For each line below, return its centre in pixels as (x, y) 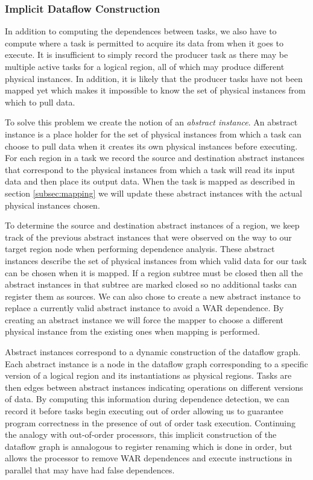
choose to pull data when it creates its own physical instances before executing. (151, 146)
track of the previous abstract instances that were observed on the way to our (148, 237)
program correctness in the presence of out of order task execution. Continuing (150, 422)
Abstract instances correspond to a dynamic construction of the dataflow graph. (153, 352)
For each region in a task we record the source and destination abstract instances (155, 158)
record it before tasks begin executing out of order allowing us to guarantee (144, 411)
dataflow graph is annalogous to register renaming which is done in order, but (149, 446)
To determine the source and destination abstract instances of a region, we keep (152, 225)
